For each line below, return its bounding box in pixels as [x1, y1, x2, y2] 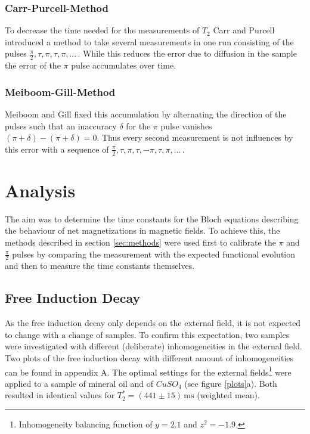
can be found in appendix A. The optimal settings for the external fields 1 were [5, 364, 292, 378]
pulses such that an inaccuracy [5, 119, 117, 132]
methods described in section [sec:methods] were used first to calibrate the [5, 235, 276, 248]
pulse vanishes [160, 119, 212, 132]
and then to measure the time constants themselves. [5, 259, 195, 272]
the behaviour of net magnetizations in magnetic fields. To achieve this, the [5, 224, 280, 237]
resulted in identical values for [5, 389, 115, 401]
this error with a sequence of [5, 142, 109, 155]
